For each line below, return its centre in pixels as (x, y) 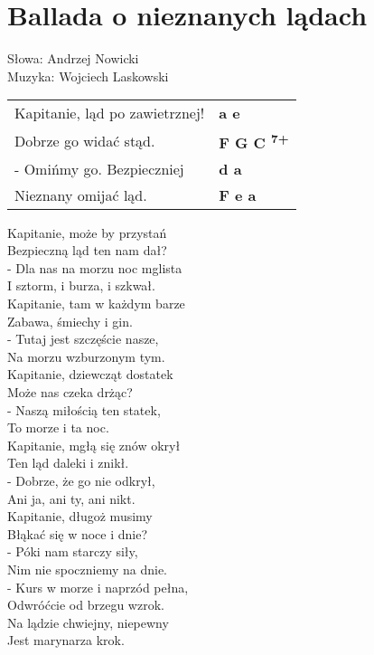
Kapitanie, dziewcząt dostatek (90, 374)
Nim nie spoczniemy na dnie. (88, 569)
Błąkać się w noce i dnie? (78, 533)
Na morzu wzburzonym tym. (86, 356)
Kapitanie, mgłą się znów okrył (94, 445)
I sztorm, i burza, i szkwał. (81, 285)
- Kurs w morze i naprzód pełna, (98, 587)
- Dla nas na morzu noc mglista (95, 267)
